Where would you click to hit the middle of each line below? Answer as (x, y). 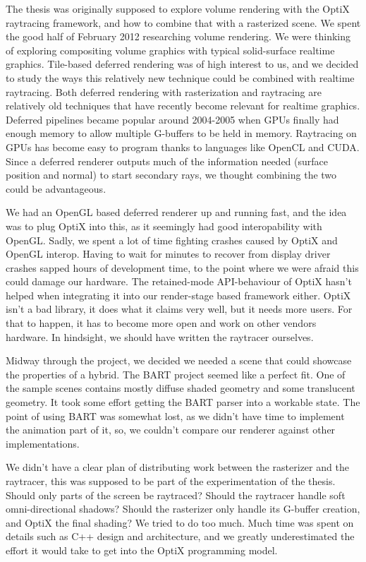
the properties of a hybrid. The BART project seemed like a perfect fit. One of (176, 374)
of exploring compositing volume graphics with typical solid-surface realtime (170, 50)
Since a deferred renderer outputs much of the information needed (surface (167, 161)
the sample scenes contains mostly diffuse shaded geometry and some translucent (181, 388)
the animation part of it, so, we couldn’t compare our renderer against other (171, 430)
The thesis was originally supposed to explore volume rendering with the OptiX (178, 8)
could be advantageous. (56, 188)
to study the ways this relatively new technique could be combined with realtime (180, 77)
